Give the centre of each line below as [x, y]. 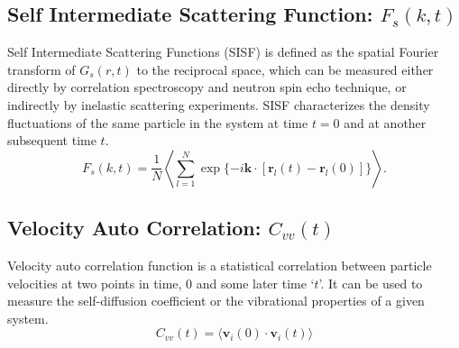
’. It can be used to [371, 283]
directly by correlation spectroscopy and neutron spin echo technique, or [207, 87]
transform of [41, 69]
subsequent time [52, 140]
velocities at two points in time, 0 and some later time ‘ [161, 283]
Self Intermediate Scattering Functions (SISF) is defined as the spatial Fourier [223, 52]
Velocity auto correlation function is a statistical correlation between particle [220, 265]
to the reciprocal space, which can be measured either [285, 69]
